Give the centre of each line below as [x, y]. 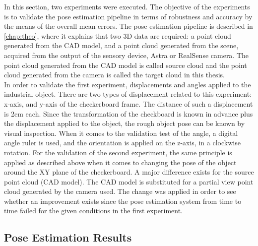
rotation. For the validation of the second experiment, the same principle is [118, 152]
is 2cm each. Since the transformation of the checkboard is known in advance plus [129, 113]
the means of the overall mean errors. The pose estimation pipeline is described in [129, 26]
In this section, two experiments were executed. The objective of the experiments [127, 6]
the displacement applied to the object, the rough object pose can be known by [125, 123]
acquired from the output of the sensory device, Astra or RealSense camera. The [127, 55]
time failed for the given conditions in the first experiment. [94, 211]
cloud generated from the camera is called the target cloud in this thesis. [114, 75]
